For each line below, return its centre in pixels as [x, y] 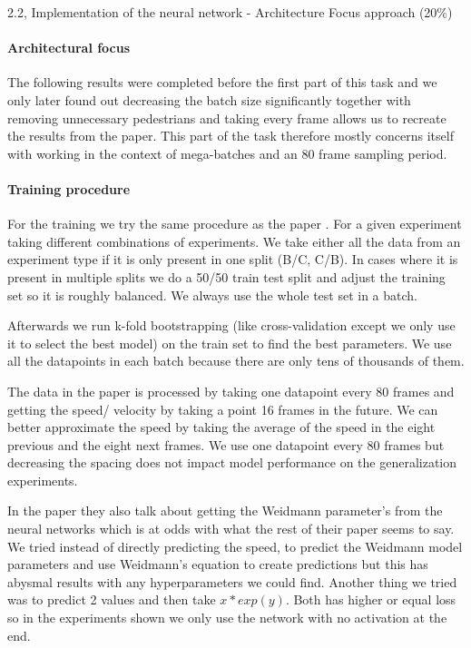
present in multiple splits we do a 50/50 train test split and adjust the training [226, 276]
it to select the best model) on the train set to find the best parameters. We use [230, 343]
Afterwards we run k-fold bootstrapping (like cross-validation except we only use [231, 325]
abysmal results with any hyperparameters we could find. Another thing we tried [232, 581]
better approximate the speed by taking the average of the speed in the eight [221, 427]
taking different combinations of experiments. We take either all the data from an [234, 241]
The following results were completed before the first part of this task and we [222, 82]
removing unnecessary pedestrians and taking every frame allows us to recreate [227, 118]
